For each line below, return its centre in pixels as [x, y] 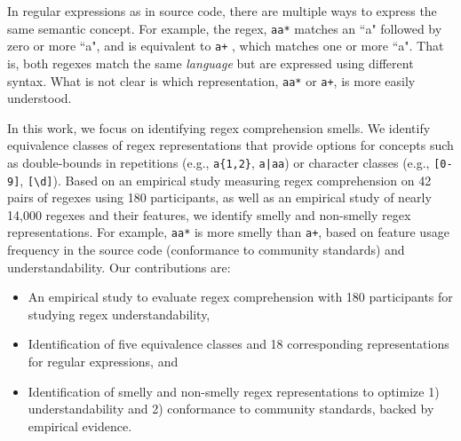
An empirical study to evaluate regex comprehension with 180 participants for [240, 297]
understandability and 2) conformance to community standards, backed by [231, 409]
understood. [40, 98]
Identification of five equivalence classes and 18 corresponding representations [238, 344]
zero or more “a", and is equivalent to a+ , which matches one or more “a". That [226, 46]
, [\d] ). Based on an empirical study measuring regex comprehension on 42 [226, 180]
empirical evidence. [80, 425]
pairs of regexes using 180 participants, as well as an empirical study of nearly [219, 197]
